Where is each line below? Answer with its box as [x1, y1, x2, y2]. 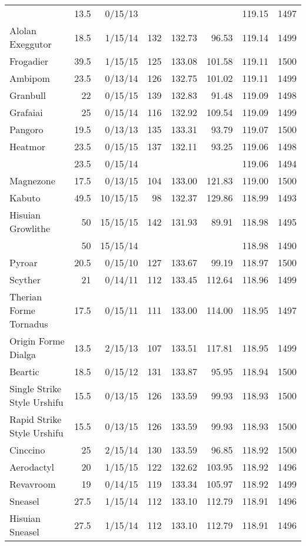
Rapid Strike [9, 412, 62, 426]
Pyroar [9, 256, 38, 269]
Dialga [9, 348, 36, 361]
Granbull [9, 88, 46, 102]
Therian [9, 290, 42, 303]
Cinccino [9, 443, 45, 456]
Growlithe [9, 221, 51, 235]
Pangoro [9, 123, 44, 136]
